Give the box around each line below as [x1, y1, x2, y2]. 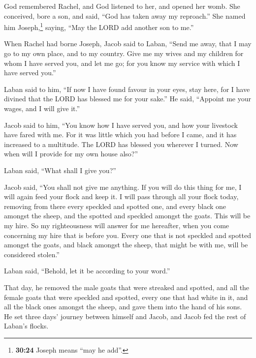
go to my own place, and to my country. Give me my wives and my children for [4, 48, 244, 59]
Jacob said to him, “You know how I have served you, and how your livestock [4, 119, 238, 130]
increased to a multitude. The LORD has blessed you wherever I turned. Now [4, 139, 238, 149]
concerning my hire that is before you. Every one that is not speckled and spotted [4, 230, 251, 240]
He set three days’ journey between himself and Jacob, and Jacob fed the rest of [4, 311, 246, 321]
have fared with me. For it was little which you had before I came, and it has [4, 129, 237, 140]
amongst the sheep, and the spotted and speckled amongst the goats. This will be [4, 210, 251, 221]
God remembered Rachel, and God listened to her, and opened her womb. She [4, 1, 240, 11]
